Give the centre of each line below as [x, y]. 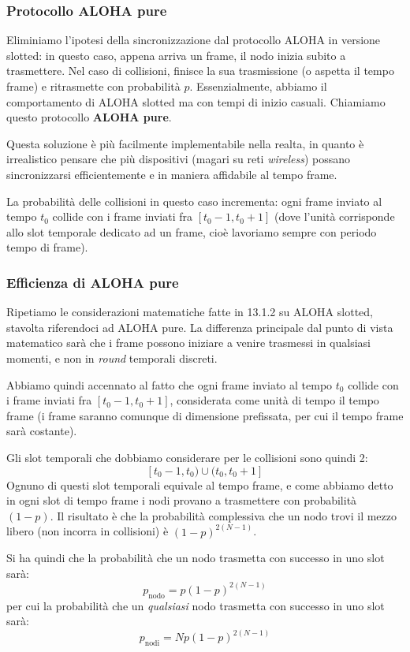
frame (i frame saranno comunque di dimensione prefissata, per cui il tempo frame [205, 415]
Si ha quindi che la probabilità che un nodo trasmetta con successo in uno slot [196, 558]
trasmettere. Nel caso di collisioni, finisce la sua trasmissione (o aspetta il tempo [200, 71]
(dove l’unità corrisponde [334, 216]
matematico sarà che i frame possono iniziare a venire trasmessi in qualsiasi [188, 343]
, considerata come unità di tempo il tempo [274, 400]
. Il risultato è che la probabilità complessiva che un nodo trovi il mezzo [224, 515]
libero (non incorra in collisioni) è [88, 531]
